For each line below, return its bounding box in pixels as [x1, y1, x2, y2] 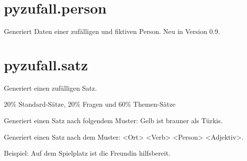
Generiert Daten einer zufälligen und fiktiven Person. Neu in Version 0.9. [4, 26, 220, 36]
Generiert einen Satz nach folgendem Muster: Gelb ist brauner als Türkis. [4, 115, 223, 126]
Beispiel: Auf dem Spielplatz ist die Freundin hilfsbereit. [4, 148, 170, 158]
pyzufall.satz [4, 54, 88, 74]
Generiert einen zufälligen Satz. [4, 82, 97, 93]
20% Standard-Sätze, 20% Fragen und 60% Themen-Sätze [4, 99, 176, 109]
